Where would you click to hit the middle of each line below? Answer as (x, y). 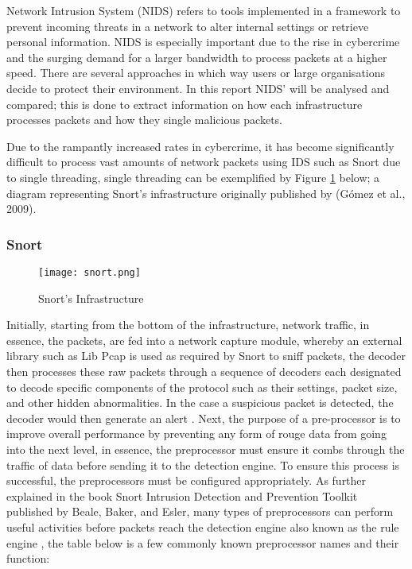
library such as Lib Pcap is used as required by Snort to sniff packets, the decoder (206, 356)
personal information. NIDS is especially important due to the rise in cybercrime (203, 42)
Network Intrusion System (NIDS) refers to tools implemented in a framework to (204, 10)
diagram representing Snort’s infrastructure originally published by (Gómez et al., (206, 193)
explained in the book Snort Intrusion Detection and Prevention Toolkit (182, 495)
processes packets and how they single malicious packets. (145, 120)
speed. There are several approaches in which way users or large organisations (196, 73)
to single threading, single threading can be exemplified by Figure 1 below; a (193, 177)
